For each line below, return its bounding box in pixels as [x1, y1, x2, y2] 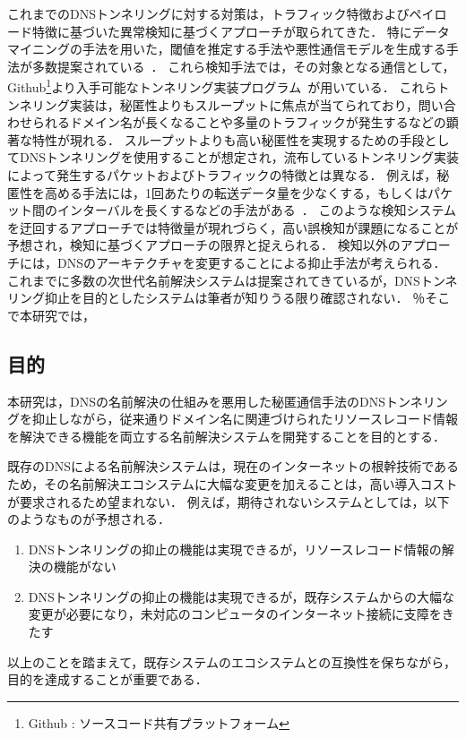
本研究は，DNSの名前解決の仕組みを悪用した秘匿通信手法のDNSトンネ [7, 391, 423, 410]
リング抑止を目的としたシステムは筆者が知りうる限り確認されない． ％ [7, 288, 426, 307]
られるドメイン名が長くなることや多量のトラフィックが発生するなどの [31, 113, 446, 132]
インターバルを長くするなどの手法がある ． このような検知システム [56, 201, 457, 219]
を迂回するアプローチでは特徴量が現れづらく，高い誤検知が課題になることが [7, 218, 459, 236]
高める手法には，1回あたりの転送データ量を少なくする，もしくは [44, 183, 427, 202]
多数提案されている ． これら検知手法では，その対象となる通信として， [31, 56, 455, 75]
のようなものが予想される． [7, 510, 170, 528]
